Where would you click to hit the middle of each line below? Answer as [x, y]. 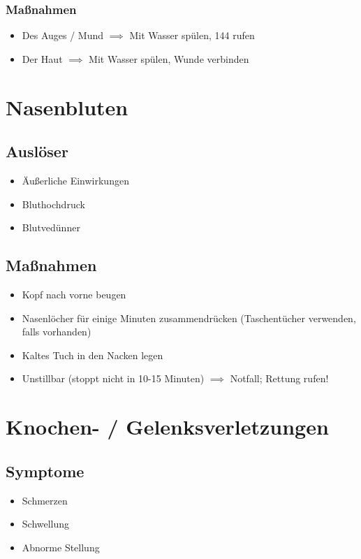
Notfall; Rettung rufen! [279, 378]
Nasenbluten [67, 107]
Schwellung [46, 524]
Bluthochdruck [53, 204]
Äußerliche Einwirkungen [75, 180]
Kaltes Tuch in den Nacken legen [93, 355]
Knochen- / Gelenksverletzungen [167, 427]
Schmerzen [45, 500]
